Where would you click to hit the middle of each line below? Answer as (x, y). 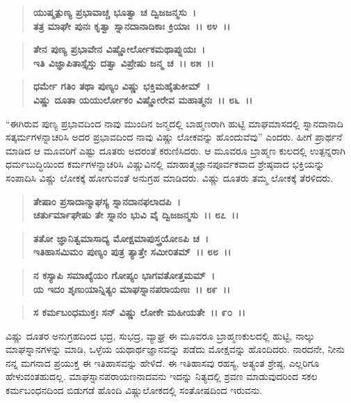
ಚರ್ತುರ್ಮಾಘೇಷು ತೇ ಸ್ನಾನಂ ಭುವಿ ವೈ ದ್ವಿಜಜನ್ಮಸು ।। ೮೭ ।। (136, 215)
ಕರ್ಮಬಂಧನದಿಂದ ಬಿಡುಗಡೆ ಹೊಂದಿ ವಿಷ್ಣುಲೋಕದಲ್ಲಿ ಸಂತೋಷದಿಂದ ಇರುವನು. (134, 390)
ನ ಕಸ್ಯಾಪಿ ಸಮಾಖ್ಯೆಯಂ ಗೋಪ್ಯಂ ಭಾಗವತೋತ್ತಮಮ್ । (124, 275)
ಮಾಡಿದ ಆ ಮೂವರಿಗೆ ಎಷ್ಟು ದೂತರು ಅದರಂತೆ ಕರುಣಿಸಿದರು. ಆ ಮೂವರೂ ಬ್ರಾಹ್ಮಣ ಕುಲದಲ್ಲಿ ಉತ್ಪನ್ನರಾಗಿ (175, 150)
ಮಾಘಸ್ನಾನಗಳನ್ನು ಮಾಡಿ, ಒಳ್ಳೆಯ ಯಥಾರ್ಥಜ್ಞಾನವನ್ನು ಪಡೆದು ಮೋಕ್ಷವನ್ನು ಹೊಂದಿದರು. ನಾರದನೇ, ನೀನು (175, 349)
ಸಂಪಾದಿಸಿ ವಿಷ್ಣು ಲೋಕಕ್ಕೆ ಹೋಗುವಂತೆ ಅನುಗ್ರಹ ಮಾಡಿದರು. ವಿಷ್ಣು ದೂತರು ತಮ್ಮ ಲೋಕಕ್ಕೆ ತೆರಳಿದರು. (169, 177)
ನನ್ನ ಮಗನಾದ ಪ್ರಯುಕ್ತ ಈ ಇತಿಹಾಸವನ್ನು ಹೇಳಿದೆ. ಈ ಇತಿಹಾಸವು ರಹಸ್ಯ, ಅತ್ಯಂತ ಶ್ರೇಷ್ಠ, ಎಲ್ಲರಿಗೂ (163, 362)
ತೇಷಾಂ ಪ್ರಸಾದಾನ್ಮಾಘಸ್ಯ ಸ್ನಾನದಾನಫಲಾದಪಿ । (107, 201)
